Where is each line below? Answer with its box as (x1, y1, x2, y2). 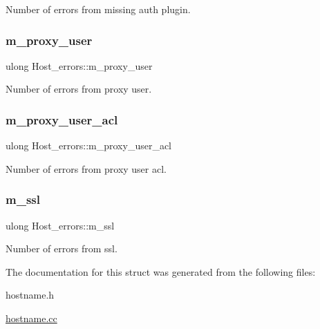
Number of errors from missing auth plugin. (6, 2, 191, 16)
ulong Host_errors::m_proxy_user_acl (6, 138, 172, 153)
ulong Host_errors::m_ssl (6, 218, 115, 232)
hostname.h (6, 288, 55, 302)
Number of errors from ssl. (6, 241, 117, 256)
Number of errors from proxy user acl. (6, 161, 167, 176)
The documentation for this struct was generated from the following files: (6, 264, 316, 279)
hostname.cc (6, 311, 57, 325)
